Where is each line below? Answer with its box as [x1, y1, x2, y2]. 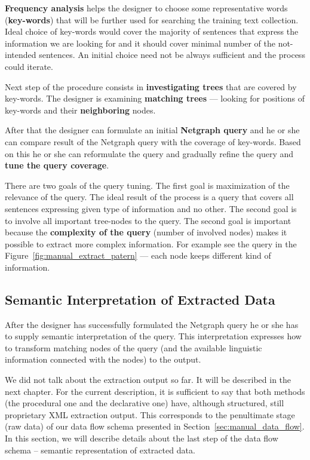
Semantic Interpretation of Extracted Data [5, 290, 275, 308]
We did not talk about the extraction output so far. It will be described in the [5, 373, 291, 386]
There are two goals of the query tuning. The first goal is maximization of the [5, 179, 290, 191]
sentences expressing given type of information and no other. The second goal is [5, 202, 297, 214]
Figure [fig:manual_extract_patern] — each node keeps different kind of [5, 249, 271, 262]
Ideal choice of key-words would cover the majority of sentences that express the [5, 25, 299, 38]
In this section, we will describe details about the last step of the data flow [5, 432, 278, 444]
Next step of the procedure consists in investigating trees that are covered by [5, 80, 297, 93]
